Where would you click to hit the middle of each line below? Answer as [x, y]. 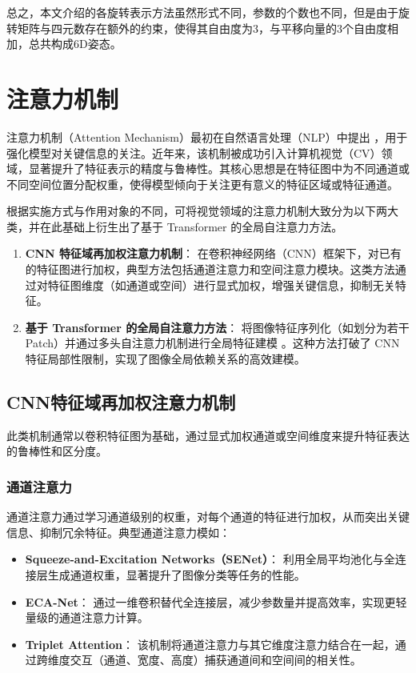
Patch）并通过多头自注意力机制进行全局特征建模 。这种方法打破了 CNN [212, 343]
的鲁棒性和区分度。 [57, 451]
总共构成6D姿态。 [75, 44]
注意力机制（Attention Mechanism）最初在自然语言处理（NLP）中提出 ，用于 [207, 136]
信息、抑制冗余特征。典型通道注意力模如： [118, 532]
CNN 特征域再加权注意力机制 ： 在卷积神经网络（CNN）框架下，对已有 [213, 253]
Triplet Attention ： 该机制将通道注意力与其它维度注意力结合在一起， [210, 644]
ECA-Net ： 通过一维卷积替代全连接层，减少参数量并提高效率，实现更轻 [216, 601]
